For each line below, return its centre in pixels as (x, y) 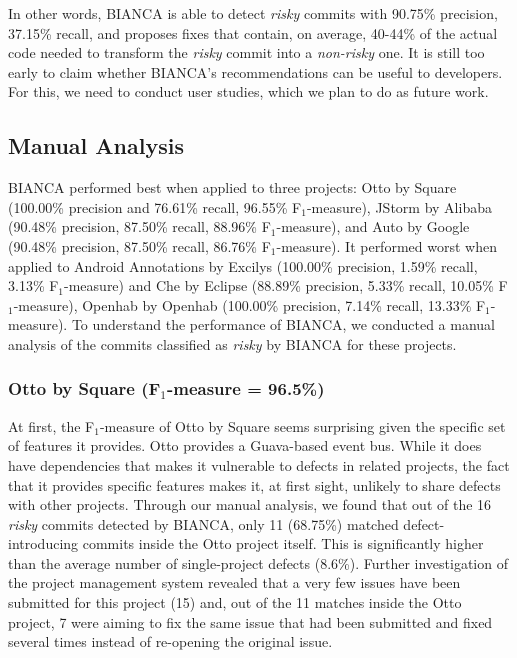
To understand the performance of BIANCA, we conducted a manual (283, 324)
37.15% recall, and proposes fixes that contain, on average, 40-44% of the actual (253, 32)
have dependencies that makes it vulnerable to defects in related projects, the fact (259, 464)
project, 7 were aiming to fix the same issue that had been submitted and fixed (250, 621)
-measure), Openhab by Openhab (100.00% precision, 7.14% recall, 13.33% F (249, 304)
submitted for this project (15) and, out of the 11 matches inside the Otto (235, 602)
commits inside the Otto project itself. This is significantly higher (283, 543)
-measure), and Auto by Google (373, 226)
